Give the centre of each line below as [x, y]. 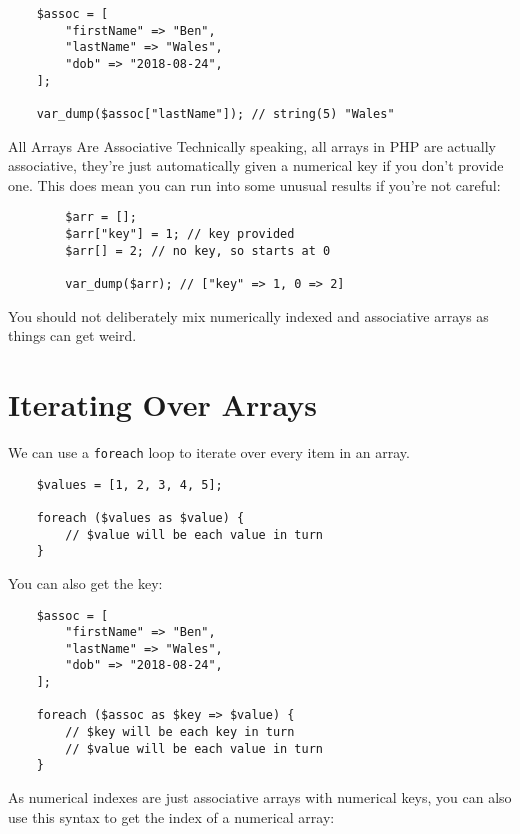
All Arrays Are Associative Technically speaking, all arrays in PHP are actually [252, 145]
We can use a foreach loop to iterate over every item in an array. [209, 451]
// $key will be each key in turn [180, 732]
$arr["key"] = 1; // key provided [180, 234]
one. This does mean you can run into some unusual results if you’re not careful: [254, 184]
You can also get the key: [85, 582]
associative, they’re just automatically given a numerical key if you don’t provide [256, 165]
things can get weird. [72, 335]
